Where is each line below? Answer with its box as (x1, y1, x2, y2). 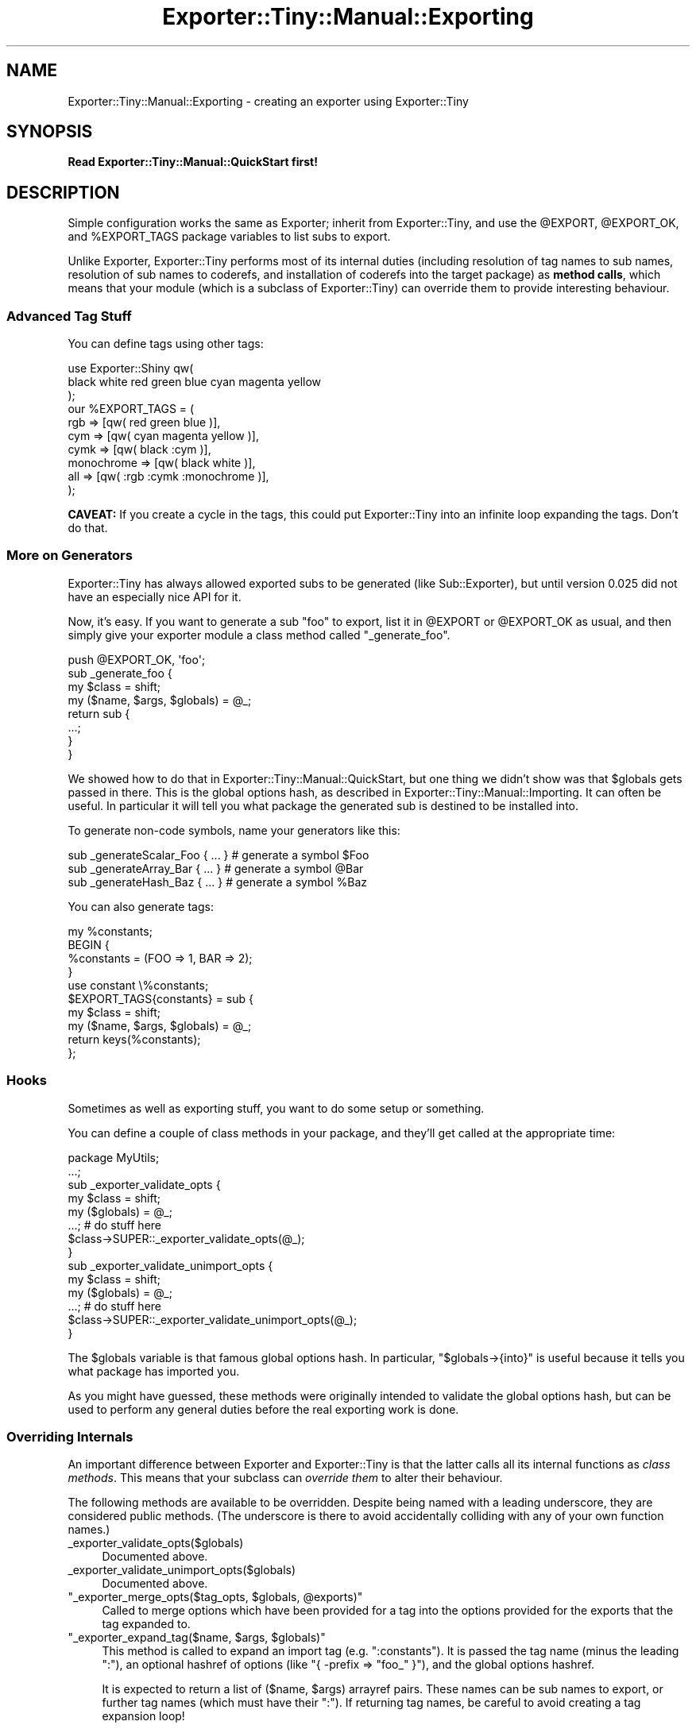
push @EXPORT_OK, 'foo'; (68, 652, 206, 666)
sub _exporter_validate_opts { (68, 1177, 221, 1191)
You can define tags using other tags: (68, 337, 264, 351)
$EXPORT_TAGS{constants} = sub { (68, 991, 254, 1005)
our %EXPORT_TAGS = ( (68, 402, 195, 416)
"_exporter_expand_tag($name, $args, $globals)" (68, 1631, 326, 1645)
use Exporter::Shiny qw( (68, 361, 194, 376)
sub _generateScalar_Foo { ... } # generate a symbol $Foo (68, 847, 369, 862)
